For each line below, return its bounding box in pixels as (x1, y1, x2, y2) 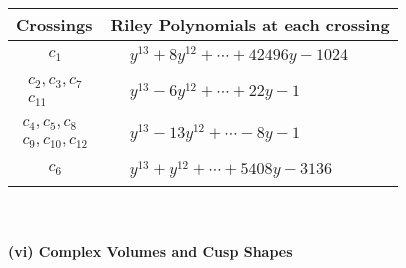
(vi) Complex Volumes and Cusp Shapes (8, 240, 293, 261)
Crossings (16, 13, 93, 36)
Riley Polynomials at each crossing (110, 13, 390, 36)
